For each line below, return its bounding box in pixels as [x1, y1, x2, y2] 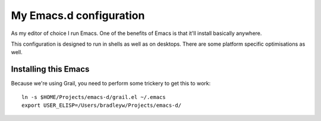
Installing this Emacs [11, 64, 90, 74]
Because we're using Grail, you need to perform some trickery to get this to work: [11, 80, 211, 87]
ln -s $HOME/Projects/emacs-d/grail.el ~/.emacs [21, 94, 166, 100]
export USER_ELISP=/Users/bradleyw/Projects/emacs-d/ [21, 102, 181, 109]
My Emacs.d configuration [11, 9, 145, 22]
